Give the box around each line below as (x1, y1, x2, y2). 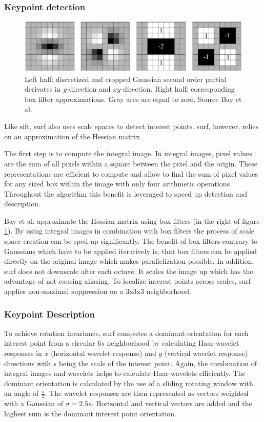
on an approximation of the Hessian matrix (4, 131, 140, 141)
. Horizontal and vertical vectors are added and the (91, 398, 252, 409)
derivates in (25, 83, 61, 94)
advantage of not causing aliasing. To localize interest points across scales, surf (4, 276, 251, 286)
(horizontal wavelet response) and (51, 348, 156, 358)
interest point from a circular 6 (4, 337, 101, 348)
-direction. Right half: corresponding (120, 83, 235, 94)
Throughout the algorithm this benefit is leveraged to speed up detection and (4, 188, 248, 199)
